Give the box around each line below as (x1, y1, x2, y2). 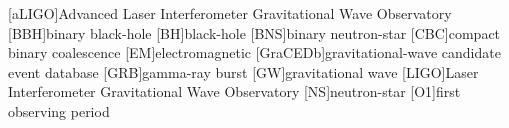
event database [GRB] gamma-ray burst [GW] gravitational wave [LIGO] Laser (8, 61, 479, 82)
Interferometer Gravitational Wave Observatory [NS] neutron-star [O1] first (8, 81, 461, 102)
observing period (8, 100, 110, 121)
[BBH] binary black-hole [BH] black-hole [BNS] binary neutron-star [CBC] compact (8, 22, 501, 43)
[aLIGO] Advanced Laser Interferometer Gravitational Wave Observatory (8, 3, 452, 23)
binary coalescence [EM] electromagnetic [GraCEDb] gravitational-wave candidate (8, 42, 501, 63)
